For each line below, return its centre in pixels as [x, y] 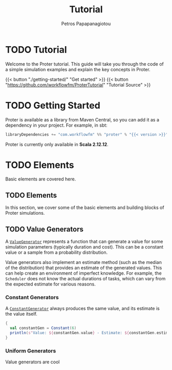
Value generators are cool [33, 362]
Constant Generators [32, 297]
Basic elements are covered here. [41, 179]
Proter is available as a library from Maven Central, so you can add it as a [82, 119]
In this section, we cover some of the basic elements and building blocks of [85, 208]
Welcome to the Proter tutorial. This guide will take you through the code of [84, 64]
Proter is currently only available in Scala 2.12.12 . [57, 144]
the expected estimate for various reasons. [50, 284]
